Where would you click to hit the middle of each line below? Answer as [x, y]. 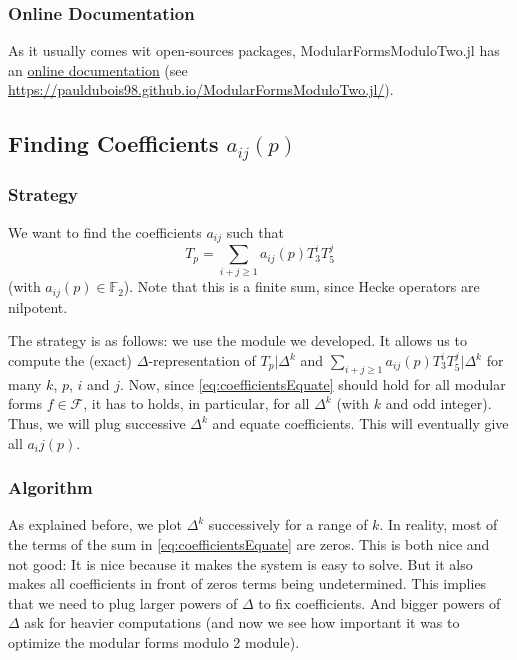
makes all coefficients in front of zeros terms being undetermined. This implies [247, 583]
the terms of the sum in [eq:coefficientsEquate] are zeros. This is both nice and [249, 544]
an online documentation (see [98, 69]
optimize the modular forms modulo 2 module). [154, 641]
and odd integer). [438, 403]
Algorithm [50, 487]
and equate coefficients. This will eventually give [360, 423]
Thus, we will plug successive [97, 423]
